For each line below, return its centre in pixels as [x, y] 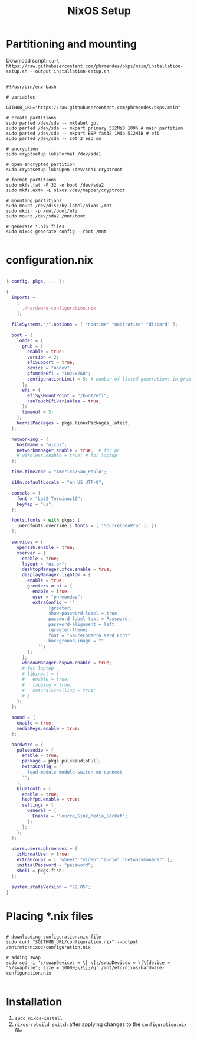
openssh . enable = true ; [46, 547]
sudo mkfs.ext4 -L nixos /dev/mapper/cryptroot [66, 190]
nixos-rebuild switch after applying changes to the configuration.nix [101, 1024]
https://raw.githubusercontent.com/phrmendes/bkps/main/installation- [95, 66]
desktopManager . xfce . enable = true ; [67, 569]
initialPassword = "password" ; [55, 865]
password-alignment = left [81, 625]
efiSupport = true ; [51, 363]
